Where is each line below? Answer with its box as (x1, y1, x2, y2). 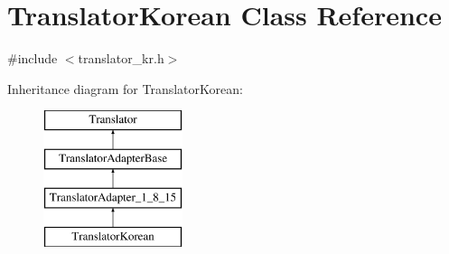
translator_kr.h (78, 49, 164, 68)
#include (7, 49, 58, 68)
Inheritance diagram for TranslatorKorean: (7, 79, 243, 98)
